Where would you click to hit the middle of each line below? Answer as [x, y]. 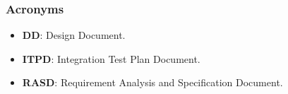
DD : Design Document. [74, 35]
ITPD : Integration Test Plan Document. [111, 58]
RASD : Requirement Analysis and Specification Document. [152, 82]
